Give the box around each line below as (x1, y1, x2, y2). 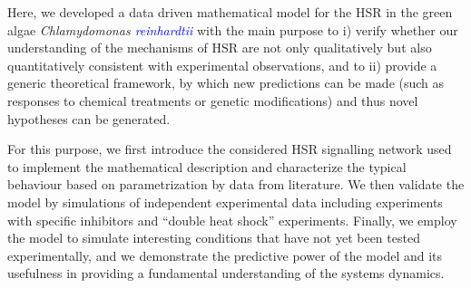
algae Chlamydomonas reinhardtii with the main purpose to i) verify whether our (7, 20, 458, 39)
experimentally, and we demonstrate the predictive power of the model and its (7, 245, 443, 264)
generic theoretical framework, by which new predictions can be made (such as (7, 73, 445, 92)
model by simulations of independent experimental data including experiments (7, 192, 443, 211)
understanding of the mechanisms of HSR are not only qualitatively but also (7, 38, 432, 57)
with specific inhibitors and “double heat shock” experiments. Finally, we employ (7, 210, 457, 229)
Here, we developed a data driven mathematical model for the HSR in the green (7, 3, 453, 21)
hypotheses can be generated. (7, 109, 171, 128)
